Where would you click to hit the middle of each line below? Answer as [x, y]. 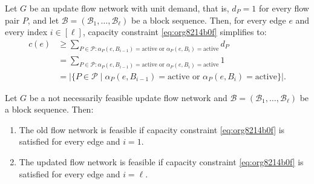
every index [26, 32]
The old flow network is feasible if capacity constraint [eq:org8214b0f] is [152, 129]
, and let [43, 20]
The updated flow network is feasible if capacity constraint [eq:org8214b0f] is [161, 161]
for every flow [284, 8]
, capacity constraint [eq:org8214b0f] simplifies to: [175, 32]
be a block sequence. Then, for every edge [209, 20]
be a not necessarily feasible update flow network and [128, 97]
